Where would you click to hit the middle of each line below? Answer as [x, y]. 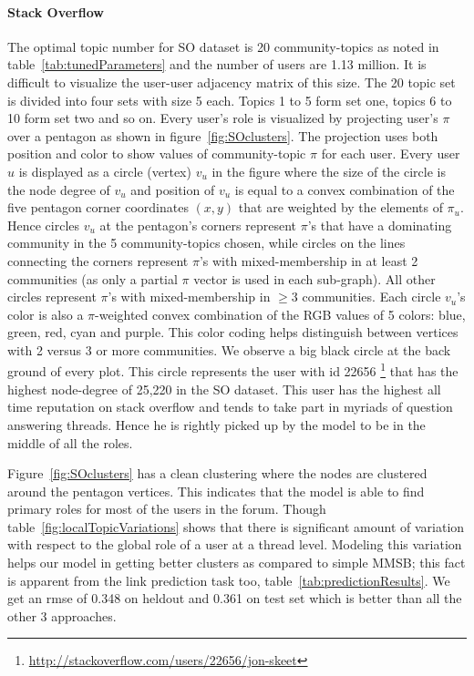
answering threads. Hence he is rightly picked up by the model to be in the [216, 424]
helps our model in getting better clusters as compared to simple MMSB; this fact [237, 563]
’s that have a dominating [380, 225]
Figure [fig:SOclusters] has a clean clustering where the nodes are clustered [217, 473]
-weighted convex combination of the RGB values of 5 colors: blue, [280, 314]
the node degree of [59, 189]
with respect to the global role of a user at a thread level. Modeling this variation [235, 544]
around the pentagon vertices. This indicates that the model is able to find [216, 491]
